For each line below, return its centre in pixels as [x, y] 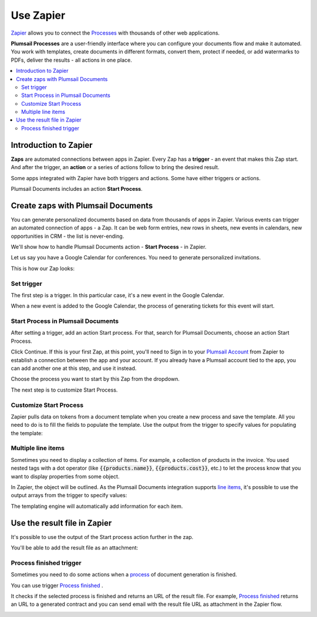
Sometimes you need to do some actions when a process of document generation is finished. [124, 575]
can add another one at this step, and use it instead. [74, 368]
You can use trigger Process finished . [57, 585]
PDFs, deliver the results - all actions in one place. [71, 60]
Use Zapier [38, 15]
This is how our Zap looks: [43, 268]
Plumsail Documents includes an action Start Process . [77, 188]
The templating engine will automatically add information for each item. [97, 506]
